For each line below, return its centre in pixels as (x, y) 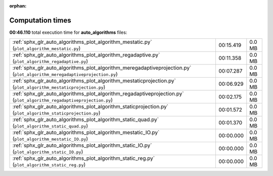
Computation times (40, 20)
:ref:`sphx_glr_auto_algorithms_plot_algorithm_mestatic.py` (82, 42)
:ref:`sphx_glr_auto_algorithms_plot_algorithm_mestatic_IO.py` (86, 133)
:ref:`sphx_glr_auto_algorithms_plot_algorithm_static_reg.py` (84, 158)
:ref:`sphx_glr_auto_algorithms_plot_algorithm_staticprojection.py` (90, 107)
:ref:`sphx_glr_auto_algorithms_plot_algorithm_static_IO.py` (82, 145)
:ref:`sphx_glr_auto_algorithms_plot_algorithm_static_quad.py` (86, 120)
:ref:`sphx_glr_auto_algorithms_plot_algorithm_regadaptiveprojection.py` (98, 94)
